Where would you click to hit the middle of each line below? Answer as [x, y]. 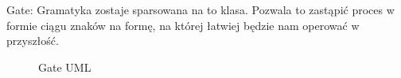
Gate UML [65, 67]
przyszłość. [33, 41]
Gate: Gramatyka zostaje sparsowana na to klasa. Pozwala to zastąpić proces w [200, 9]
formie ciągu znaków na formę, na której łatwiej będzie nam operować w [183, 25]
